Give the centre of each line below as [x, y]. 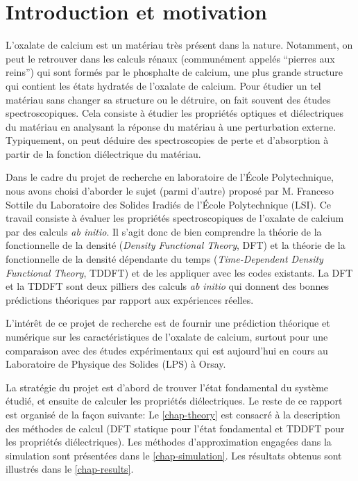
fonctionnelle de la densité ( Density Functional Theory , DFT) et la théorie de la [176, 245]
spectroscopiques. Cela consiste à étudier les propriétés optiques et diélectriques [174, 113]
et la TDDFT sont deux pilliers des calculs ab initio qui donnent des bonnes [168, 286]
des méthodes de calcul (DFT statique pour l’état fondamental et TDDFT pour [175, 428]
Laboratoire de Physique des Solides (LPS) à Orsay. [116, 364]
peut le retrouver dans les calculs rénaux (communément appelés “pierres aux [170, 58]
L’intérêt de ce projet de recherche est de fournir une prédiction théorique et [168, 323]
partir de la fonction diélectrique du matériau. [103, 153]
